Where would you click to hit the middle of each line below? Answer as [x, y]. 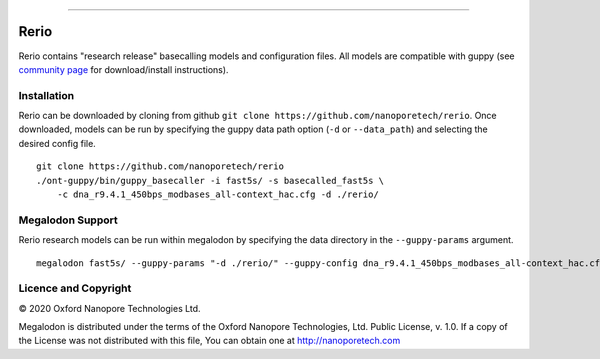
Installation [46, 95]
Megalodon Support [68, 220]
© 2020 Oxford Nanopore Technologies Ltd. [109, 308]
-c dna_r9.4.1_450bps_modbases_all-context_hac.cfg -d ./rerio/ [217, 194]
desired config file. [57, 143]
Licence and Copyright [75, 288]
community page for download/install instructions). [123, 69]
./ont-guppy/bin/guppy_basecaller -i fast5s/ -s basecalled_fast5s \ [210, 180]
